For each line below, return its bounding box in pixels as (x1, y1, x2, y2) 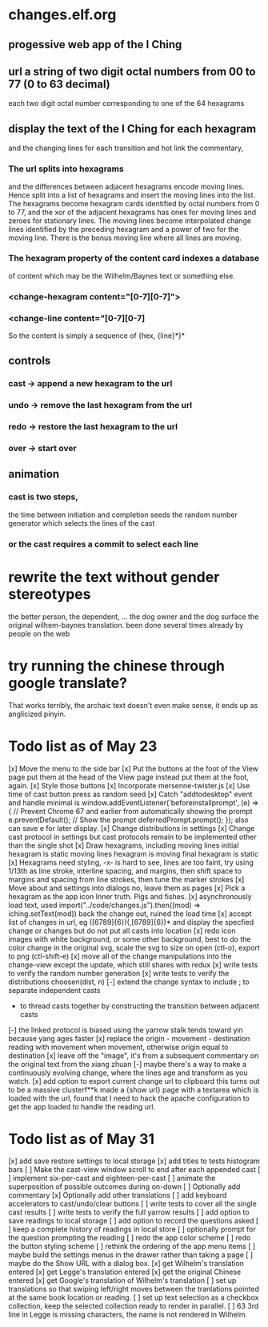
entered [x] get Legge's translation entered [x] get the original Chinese (8, 1267, 242, 1277)
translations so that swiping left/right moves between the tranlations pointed (8, 1284, 260, 1294)
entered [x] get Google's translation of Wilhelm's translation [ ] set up (8, 1276, 237, 1285)
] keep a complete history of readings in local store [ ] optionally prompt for (8, 1224, 256, 1234)
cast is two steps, (8, 491, 78, 503)
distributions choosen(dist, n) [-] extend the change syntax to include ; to (8, 977, 250, 987)
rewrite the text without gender (8, 568, 220, 586)
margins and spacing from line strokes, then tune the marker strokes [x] (8, 874, 245, 884)
